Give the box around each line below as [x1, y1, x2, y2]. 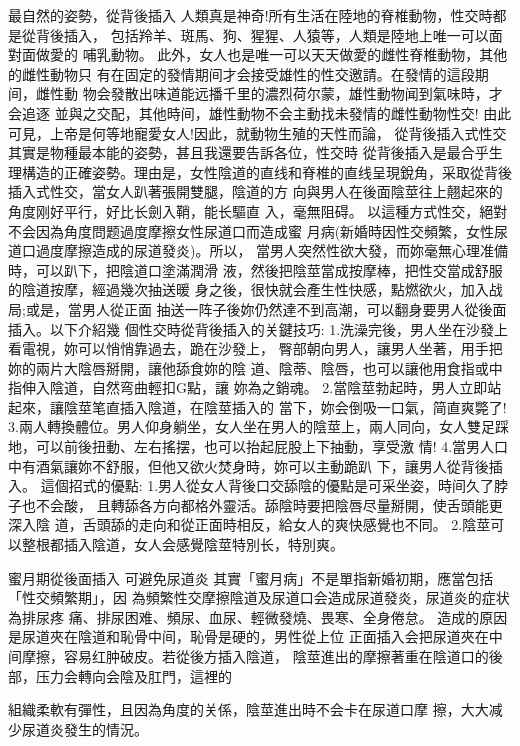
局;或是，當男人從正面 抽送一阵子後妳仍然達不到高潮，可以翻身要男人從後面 [8, 298, 507, 319]
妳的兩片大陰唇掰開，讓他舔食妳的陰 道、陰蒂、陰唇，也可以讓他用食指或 [8, 357, 489, 378]
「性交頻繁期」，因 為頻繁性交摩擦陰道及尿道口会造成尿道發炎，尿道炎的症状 [8, 587, 510, 608]
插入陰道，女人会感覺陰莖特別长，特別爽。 [63, 534, 344, 555]
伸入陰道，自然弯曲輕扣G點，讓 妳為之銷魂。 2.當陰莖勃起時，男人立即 [21, 377, 488, 398]
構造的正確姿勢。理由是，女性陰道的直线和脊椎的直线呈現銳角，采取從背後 [21, 161, 512, 182]
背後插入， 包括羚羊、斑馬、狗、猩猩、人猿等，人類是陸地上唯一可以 [35, 24, 489, 45]
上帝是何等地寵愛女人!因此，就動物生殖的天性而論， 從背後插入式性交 [49, 122, 507, 143]
